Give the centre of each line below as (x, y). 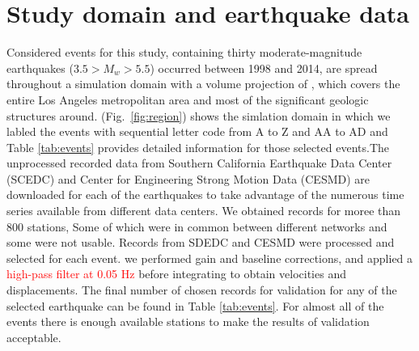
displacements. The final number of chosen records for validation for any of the (202, 290)
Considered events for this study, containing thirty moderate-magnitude (184, 52)
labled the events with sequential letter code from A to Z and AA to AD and (197, 131)
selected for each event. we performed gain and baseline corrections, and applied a (210, 258)
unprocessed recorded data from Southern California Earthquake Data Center (199, 163)
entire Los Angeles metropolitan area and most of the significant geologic (188, 99)
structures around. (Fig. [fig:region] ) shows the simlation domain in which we (199, 115)
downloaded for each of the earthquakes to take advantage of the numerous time (205, 195)
